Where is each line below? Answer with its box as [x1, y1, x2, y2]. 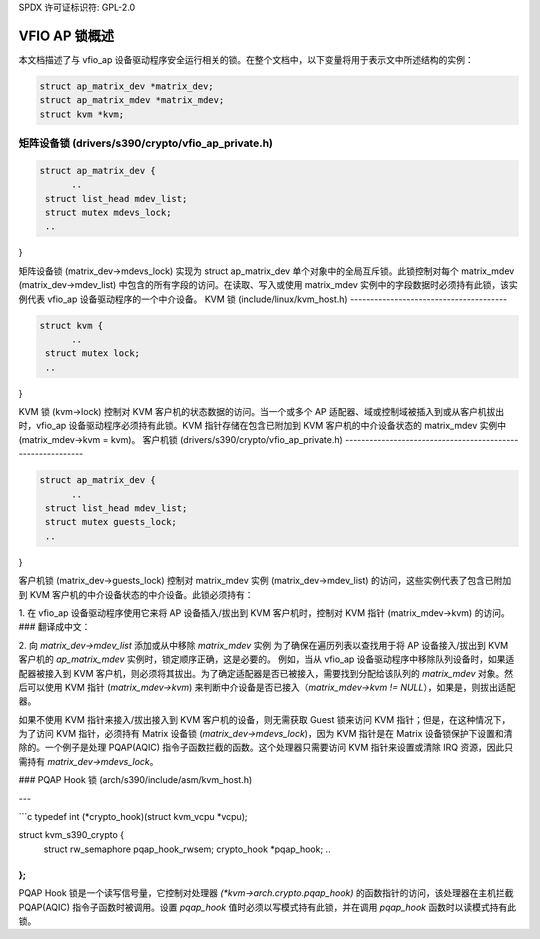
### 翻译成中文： [18, 621, 91, 633]
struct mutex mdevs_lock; [45, 206, 172, 218]
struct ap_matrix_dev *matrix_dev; [39, 80, 214, 92]
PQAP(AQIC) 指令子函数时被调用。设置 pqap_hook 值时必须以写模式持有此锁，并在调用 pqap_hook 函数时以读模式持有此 [18, 901, 517, 913]
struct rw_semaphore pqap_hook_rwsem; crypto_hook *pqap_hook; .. [43, 843, 331, 855]
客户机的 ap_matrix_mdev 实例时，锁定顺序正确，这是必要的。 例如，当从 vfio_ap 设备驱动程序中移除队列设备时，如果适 [18, 653, 515, 665]
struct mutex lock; [45, 348, 140, 359]
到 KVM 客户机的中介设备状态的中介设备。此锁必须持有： [18, 588, 254, 600]
